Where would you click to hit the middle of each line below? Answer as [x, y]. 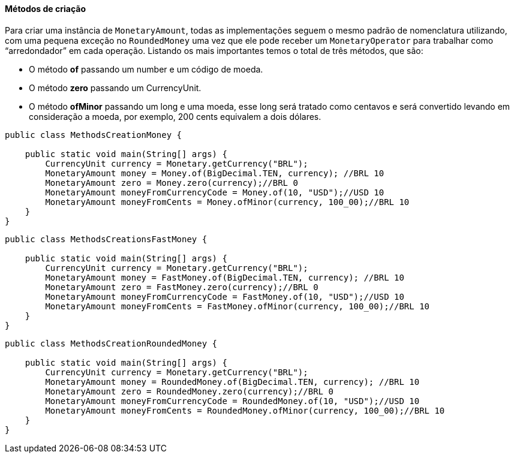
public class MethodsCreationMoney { [94, 135]
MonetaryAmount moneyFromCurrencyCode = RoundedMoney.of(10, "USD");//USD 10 [232, 401]
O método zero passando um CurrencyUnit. [115, 88]
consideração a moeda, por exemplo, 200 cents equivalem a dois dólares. [175, 116]
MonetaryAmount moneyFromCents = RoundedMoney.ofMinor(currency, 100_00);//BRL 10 [245, 410]
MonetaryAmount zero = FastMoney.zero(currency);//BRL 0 [182, 287]
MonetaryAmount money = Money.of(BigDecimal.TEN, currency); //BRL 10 [215, 173]
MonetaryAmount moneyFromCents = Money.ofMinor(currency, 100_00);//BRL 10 [227, 202]
